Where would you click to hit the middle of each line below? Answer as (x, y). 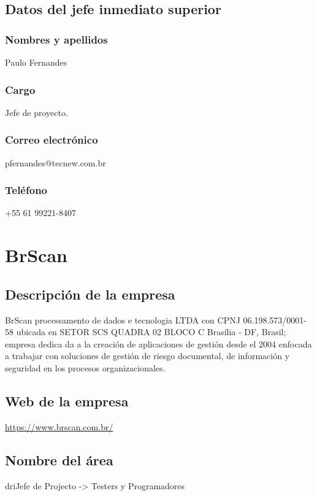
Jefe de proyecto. (36, 112)
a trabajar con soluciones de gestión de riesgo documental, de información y (147, 356)
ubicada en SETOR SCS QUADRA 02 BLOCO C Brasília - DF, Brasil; (151, 332)
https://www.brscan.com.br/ (59, 426)
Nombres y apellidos (56, 39)
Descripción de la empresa (90, 294)
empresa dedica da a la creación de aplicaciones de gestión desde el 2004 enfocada (158, 343)
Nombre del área (59, 459)
